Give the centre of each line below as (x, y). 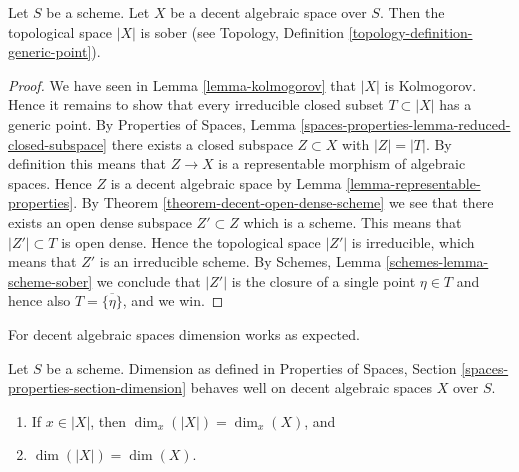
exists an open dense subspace (100, 221)
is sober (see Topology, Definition (242, 31)
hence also (39, 300)
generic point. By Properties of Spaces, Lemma (152, 123)
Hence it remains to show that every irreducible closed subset (196, 104)
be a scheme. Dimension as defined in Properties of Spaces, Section (251, 367)
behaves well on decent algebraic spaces (311, 387)
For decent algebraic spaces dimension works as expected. (184, 333)
